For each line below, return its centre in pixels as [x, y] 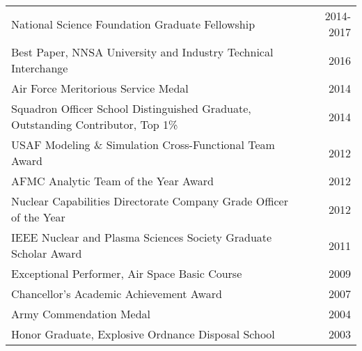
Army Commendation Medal [81, 314]
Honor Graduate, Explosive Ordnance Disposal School [143, 334]
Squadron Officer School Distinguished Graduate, [131, 108]
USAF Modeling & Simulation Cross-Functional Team [143, 145]
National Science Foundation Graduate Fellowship [133, 24]
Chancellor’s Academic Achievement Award [117, 294]
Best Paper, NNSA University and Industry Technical [142, 52]
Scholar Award [47, 253]
